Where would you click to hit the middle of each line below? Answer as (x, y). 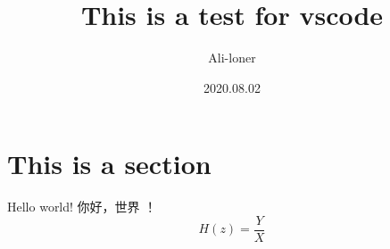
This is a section (109, 164)
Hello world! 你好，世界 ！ (82, 207)
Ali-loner (232, 58)
